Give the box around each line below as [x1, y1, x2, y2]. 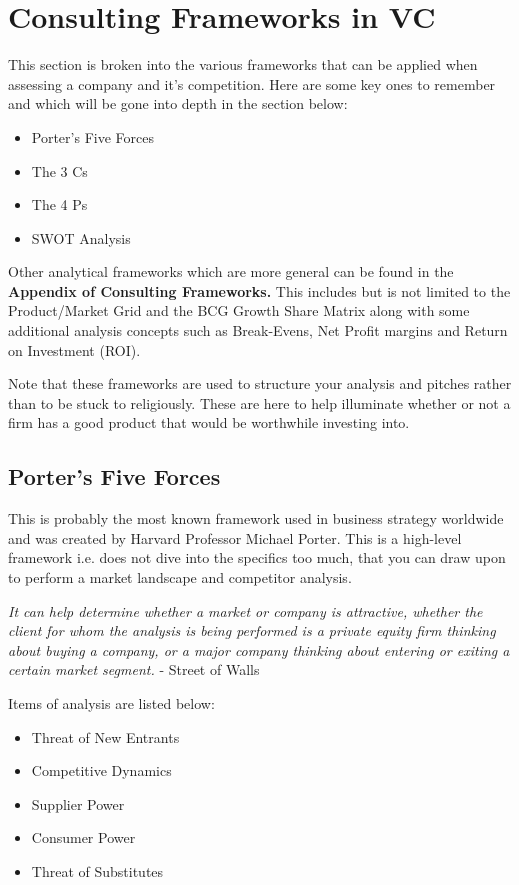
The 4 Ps [31, 194, 88, 215]
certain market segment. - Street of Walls [8, 659, 260, 680]
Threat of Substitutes [31, 860, 164, 881]
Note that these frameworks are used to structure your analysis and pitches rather [8, 373, 512, 394]
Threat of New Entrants [31, 726, 180, 747]
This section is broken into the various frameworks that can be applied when [8, 54, 478, 75]
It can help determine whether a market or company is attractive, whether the [8, 600, 483, 621]
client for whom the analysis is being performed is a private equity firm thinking [8, 620, 496, 641]
